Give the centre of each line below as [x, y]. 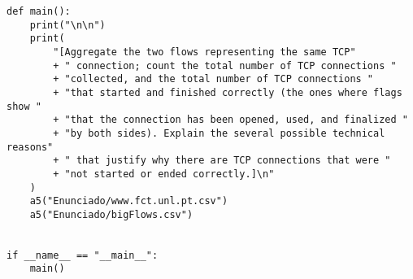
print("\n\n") [67, 25]
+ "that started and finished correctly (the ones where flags [228, 92]
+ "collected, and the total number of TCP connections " [213, 79]
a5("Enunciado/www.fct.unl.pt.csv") [129, 201]
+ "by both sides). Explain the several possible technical [219, 133]
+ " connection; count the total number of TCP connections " [225, 65]
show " [24, 106]
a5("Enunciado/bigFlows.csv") [111, 214]
